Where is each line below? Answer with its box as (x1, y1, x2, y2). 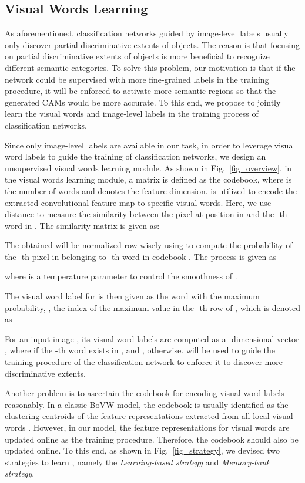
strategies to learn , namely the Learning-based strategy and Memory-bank (5, 455, 270, 468)
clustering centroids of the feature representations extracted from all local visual (5, 410, 293, 422)
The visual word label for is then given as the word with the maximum (5, 290, 260, 302)
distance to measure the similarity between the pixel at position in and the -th (5, 208, 287, 220)
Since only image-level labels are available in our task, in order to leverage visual (5, 139, 296, 151)
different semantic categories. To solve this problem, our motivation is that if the (5, 61, 296, 73)
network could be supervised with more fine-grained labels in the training (5, 73, 269, 85)
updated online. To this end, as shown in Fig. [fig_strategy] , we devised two (5, 444, 280, 457)
